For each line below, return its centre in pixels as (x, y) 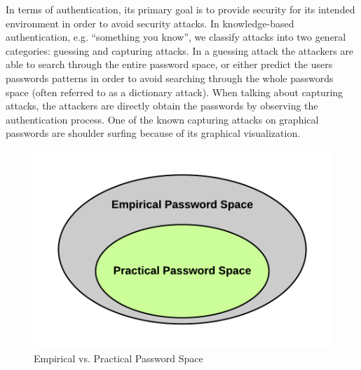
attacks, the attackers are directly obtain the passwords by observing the (162, 106)
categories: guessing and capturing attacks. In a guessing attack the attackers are (180, 50)
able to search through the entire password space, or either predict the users (169, 64)
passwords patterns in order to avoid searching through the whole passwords (170, 78)
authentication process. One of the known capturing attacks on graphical (162, 119)
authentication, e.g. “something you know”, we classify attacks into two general (176, 37)
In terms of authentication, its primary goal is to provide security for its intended (180, 9)
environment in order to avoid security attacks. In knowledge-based (150, 23)
